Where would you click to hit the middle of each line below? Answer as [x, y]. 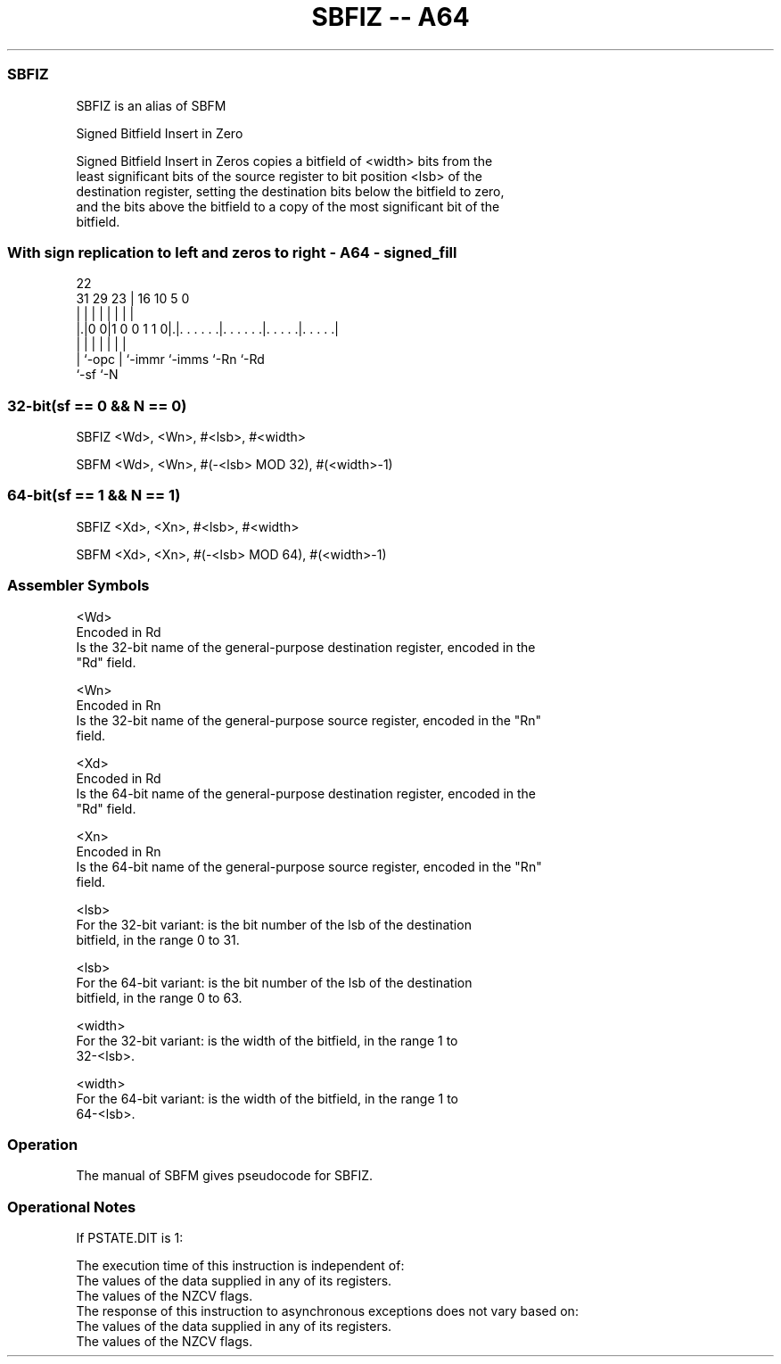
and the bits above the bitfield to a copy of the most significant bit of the [288, 206]
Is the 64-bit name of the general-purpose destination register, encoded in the [306, 793]
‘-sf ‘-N [97, 375]
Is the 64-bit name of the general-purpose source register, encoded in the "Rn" [309, 866]
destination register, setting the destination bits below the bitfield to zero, [290, 191]
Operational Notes [72, 1207]
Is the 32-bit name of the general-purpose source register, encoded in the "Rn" [309, 720]
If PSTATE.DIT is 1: [130, 1238]
